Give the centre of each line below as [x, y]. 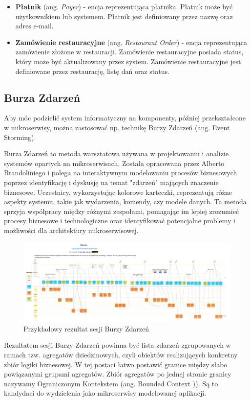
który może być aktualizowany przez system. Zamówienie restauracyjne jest [128, 61]
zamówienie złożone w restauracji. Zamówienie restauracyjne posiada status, [129, 52]
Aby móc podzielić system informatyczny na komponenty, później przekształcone [125, 118]
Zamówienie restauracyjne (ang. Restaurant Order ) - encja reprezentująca [131, 42]
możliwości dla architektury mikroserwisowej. [71, 230]
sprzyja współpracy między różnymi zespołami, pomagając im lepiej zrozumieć [122, 211]
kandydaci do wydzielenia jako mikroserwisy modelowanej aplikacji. [105, 393]
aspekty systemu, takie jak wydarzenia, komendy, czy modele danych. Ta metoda [125, 201]
